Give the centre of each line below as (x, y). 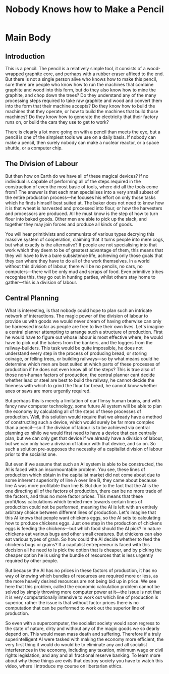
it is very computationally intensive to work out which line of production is (82, 597)
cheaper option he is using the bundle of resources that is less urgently (79, 555)
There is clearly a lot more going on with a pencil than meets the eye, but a (83, 132)
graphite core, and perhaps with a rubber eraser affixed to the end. (94, 74)
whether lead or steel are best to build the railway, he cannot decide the (80, 380)
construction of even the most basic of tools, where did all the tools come (82, 187)
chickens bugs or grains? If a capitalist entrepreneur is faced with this (78, 544)
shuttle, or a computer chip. (34, 148)
